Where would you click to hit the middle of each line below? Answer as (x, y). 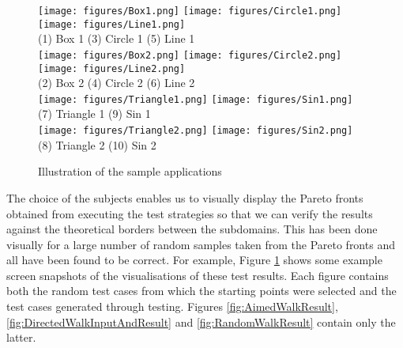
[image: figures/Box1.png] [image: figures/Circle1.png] (190, 11)
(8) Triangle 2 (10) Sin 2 (97, 144)
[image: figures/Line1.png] (112, 24)
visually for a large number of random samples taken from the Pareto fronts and (201, 244)
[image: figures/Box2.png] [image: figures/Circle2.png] (190, 55)
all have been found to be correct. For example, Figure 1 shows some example (194, 260)
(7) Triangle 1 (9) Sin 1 (94, 113)
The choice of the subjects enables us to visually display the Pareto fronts (185, 197)
